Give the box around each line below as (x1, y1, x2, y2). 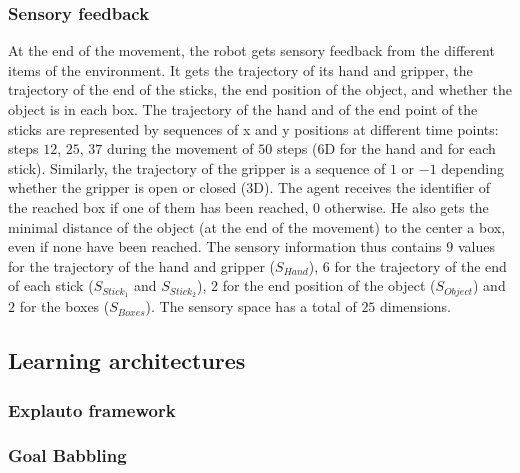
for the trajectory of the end (334, 255, 507, 276)
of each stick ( (8, 275, 94, 296)
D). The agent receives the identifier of (253, 177, 491, 198)
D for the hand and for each (324, 138, 496, 159)
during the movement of (106, 138, 254, 159)
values (457, 236, 495, 257)
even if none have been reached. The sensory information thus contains (8, 236, 442, 257)
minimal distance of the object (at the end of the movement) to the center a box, (8, 216, 506, 237)
